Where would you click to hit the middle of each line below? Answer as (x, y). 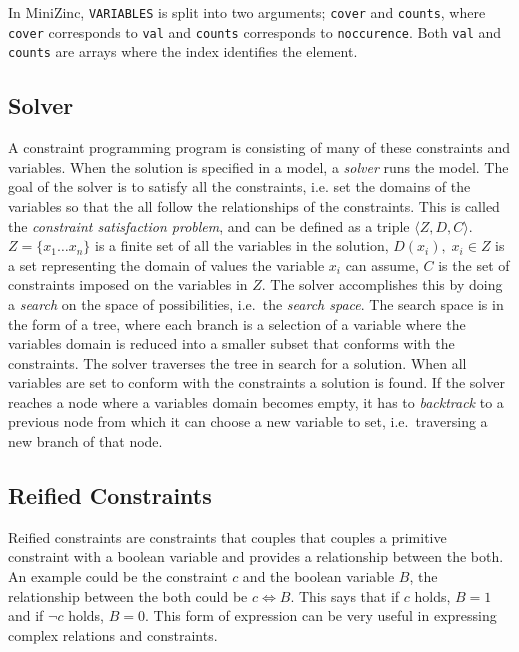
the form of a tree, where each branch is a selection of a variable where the (237, 323)
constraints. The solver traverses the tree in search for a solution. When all (237, 362)
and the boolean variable (318, 576)
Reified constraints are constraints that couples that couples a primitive (227, 536)
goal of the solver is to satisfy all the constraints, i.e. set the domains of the (239, 186)
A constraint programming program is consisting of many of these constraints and (259, 147)
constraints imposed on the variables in (128, 284)
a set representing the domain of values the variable (166, 264)
